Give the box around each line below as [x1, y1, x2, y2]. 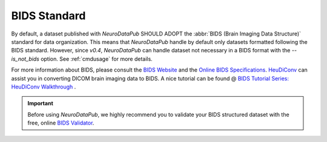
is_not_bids [11, 55, 39, 63]
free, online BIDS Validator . [27, 119, 94, 126]
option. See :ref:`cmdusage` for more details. [40, 55, 153, 63]
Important [27, 100, 54, 107]
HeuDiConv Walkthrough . [11, 83, 76, 90]
